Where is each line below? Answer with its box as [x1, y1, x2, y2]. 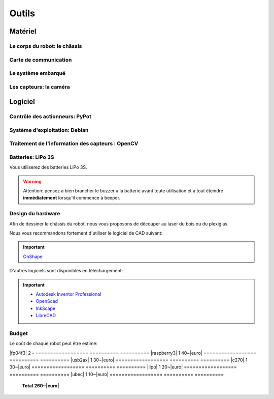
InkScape [36, 305, 56, 311]
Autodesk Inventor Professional [36, 291, 101, 297]
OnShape [23, 253, 43, 260]
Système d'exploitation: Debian [9, 126, 89, 133]
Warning [23, 178, 42, 184]
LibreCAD [36, 312, 56, 319]
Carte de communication [9, 56, 72, 63]
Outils [9, 8, 36, 19]
